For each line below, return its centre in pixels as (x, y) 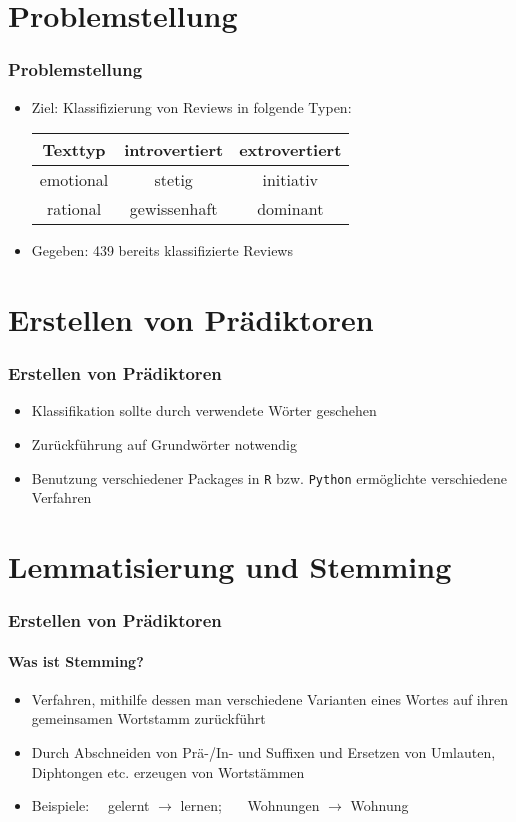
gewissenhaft (173, 209)
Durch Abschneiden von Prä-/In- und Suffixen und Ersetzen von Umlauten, (263, 752)
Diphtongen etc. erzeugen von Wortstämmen (168, 771)
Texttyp (74, 150)
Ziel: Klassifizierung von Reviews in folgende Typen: (191, 106)
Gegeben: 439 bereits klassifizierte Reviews (162, 250)
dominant (290, 209)
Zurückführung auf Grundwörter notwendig (164, 443)
